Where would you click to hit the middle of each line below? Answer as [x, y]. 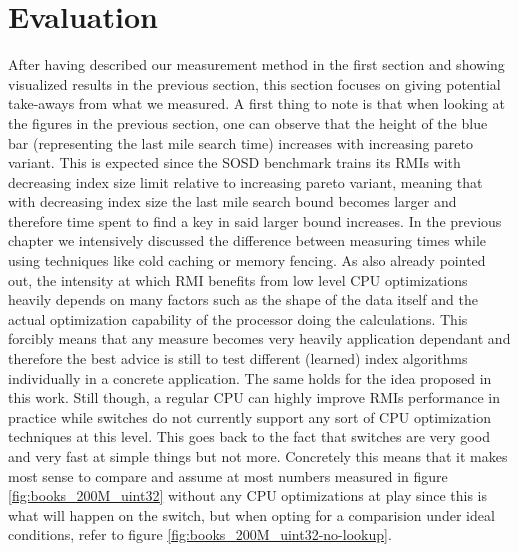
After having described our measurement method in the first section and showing [256, 64]
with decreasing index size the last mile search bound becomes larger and [232, 201]
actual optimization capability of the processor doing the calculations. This [238, 318]
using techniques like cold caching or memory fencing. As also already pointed [247, 260]
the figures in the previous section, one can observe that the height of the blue [248, 122]
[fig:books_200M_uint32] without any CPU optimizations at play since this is [247, 495]
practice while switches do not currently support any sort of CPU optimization [249, 416]
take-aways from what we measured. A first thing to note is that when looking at [256, 103]
